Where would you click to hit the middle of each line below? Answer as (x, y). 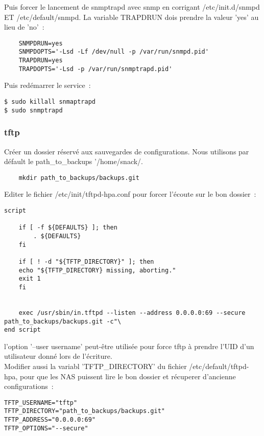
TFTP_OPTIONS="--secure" (46, 428)
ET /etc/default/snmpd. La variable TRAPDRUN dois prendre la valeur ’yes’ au (131, 17)
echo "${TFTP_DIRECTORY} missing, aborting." (97, 270)
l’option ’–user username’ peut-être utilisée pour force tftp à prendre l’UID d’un (129, 346)
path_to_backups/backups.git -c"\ (63, 321)
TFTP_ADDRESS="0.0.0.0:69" (50, 420)
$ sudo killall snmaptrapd (50, 102)
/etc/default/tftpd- (219, 366)
